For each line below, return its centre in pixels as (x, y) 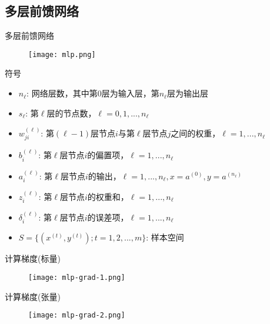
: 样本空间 (165, 237)
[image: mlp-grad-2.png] (77, 315)
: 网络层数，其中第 (62, 93)
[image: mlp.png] (62, 54)
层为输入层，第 (130, 93)
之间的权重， (196, 133)
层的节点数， (71, 113)
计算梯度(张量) (33, 296)
